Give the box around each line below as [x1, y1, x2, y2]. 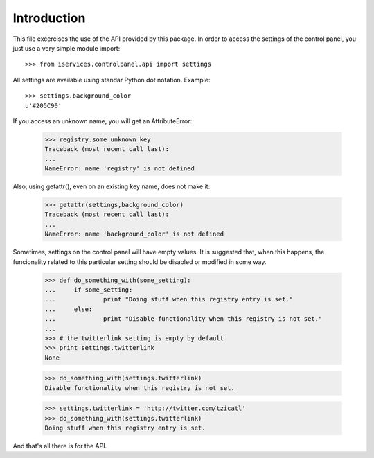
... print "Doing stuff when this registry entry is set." [44, 295, 294, 303]
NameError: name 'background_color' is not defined [44, 230, 224, 238]
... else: [44, 305, 93, 313]
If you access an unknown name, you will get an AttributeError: [12, 116, 193, 125]
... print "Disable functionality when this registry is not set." [44, 315, 323, 323]
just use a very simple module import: [12, 44, 121, 52]
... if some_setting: [44, 285, 133, 294]
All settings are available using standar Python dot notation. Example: [12, 76, 211, 84]
